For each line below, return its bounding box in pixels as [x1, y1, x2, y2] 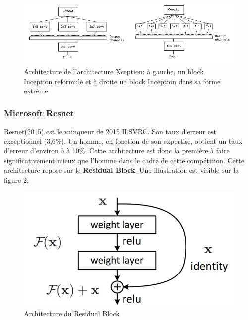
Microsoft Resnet [4, 106, 74, 119]
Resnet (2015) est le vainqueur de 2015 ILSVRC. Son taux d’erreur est [4, 126, 216, 136]
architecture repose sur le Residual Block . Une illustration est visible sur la [4, 165, 239, 175]
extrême [24, 86, 48, 96]
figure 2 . [4, 174, 29, 184]
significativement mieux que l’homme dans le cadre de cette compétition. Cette [4, 155, 244, 165]
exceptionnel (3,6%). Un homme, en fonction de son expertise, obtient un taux [4, 136, 243, 146]
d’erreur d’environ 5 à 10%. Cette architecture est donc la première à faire [4, 145, 230, 156]
